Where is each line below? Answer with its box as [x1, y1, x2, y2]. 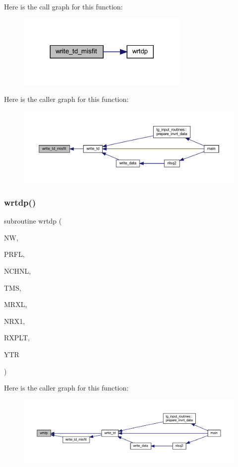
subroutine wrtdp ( [4, 216, 62, 226]
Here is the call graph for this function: [4, 1, 123, 11]
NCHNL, [4, 265, 31, 276]
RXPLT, [4, 332, 30, 343]
